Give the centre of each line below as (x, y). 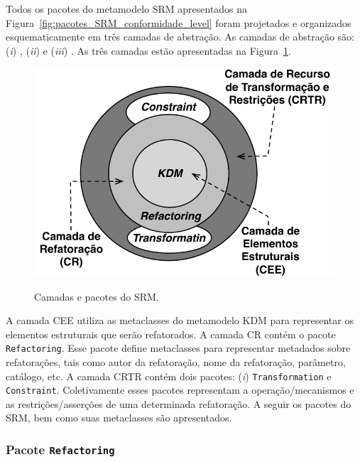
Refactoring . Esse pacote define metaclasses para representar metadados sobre (178, 348)
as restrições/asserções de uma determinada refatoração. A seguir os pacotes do (179, 403)
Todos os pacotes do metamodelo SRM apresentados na (127, 9)
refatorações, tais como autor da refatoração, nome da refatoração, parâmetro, (176, 361)
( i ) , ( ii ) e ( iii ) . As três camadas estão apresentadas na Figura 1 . (148, 50)
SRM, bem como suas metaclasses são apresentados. (119, 418)
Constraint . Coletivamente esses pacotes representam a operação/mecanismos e (180, 390)
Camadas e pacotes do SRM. (97, 296)
